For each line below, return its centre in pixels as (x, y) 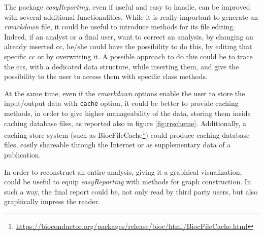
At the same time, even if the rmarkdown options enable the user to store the (125, 93)
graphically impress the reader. (52, 201)
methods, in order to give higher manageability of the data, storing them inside (127, 113)
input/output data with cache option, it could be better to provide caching (121, 103)
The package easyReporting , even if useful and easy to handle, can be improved (127, 7)
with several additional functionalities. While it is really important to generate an (131, 16)
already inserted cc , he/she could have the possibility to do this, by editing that (128, 46)
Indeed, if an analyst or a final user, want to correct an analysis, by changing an (129, 36)
